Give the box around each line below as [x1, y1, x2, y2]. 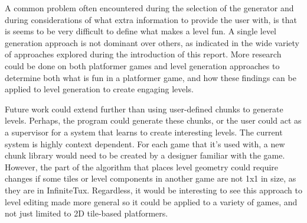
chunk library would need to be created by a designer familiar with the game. [5, 149, 285, 161]
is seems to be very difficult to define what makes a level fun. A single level [5, 25, 277, 37]
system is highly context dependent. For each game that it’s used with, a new [5, 137, 285, 150]
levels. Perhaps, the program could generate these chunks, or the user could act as [5, 114, 302, 127]
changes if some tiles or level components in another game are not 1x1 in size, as [5, 172, 296, 185]
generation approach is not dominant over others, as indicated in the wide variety [5, 36, 299, 49]
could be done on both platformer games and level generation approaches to [5, 59, 280, 72]
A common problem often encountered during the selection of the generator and [5, 2, 294, 14]
